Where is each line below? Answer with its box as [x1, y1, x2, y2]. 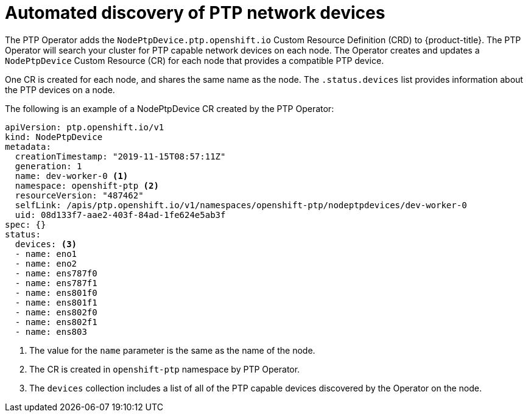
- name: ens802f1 [15, 317, 97, 327]
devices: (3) [15, 239, 77, 249]
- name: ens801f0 [15, 287, 97, 298]
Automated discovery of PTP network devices [5, 2, 385, 23]
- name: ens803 [15, 326, 87, 337]
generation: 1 [15, 161, 82, 171]
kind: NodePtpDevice [5, 131, 103, 142]
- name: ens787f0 [15, 268, 97, 278]
